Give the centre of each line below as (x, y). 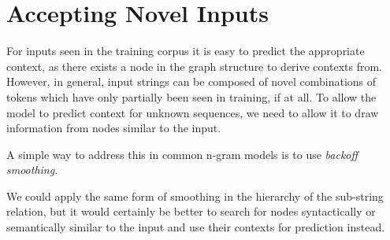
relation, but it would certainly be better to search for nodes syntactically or (191, 211)
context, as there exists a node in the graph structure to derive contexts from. (194, 66)
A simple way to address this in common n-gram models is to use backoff (182, 154)
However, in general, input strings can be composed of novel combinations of (191, 81)
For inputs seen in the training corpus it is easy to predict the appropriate (186, 51)
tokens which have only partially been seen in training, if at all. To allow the (191, 96)
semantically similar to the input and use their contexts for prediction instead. (196, 227)
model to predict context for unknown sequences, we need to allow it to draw (193, 112)
